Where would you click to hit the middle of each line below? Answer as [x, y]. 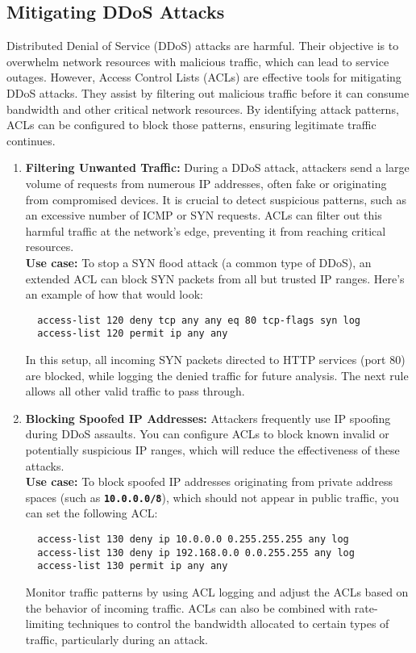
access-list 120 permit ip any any [133, 334]
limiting [45, 624]
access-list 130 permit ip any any [133, 566]
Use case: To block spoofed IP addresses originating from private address [209, 481]
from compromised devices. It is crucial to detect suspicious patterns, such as [216, 199]
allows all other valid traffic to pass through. [135, 391]
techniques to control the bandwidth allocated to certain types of [228, 624]
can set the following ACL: [92, 513]
